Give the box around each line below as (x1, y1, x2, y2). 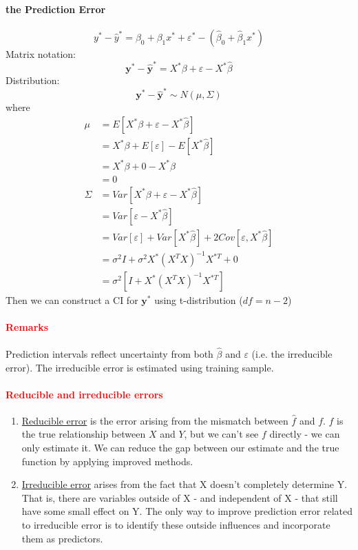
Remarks (6, 320, 49, 334)
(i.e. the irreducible (251, 346, 333, 360)
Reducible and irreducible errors (6, 387, 163, 401)
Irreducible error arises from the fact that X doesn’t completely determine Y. (21, 477, 348, 491)
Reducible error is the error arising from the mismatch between (21, 413, 288, 427)
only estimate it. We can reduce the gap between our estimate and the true (21, 440, 339, 455)
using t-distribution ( (154, 293, 243, 307)
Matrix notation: (6, 46, 76, 61)
